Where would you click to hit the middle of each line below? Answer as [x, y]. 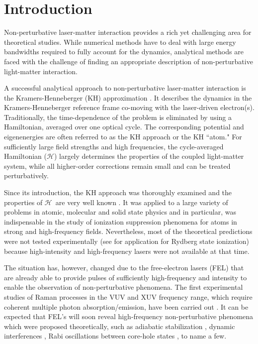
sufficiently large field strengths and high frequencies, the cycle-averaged [114, 146]
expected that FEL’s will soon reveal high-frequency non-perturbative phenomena [129, 316]
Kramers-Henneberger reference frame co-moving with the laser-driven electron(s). [129, 107]
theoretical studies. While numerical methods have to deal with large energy [120, 42]
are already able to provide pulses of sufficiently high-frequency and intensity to [126, 277]
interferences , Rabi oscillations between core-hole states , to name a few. [115, 336]
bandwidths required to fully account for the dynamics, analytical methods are [124, 52]
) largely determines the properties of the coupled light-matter [149, 156]
